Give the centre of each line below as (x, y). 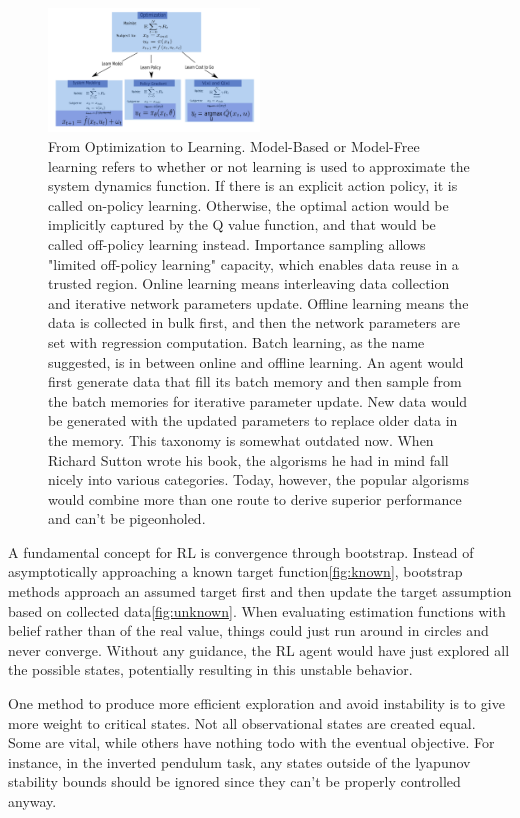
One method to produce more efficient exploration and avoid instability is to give (256, 703)
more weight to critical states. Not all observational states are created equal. (242, 722)
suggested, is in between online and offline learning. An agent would (256, 361)
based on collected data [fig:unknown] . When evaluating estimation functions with (257, 610)
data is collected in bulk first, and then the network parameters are (254, 322)
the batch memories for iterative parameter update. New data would (258, 400)
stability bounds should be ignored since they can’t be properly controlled (234, 781)
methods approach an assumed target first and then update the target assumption (260, 591)
